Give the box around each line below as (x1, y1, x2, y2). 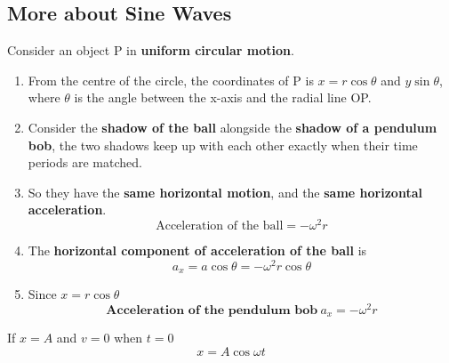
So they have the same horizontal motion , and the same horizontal (28, 182, 422, 201)
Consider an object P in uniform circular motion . (7, 41, 294, 60)
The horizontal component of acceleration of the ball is (28, 241, 367, 260)
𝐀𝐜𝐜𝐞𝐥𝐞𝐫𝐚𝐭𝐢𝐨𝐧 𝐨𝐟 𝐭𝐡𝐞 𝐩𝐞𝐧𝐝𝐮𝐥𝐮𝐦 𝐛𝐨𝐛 (106, 303, 318, 317)
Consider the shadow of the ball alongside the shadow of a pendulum (28, 117, 437, 136)
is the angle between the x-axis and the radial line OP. (74, 88, 372, 107)
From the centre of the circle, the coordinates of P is (28, 70, 314, 89)
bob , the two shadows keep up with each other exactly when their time (28, 135, 418, 154)
